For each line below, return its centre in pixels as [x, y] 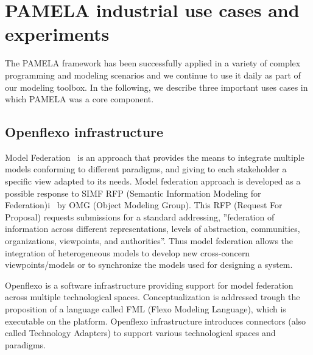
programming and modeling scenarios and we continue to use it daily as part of [153, 75]
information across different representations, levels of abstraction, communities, [153, 229]
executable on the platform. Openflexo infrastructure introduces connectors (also [156, 321]
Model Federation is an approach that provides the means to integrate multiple [155, 157]
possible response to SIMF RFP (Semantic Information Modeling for [133, 193]
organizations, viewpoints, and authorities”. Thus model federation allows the [149, 241]
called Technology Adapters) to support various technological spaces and [140, 333]
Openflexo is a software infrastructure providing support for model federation [149, 285]
